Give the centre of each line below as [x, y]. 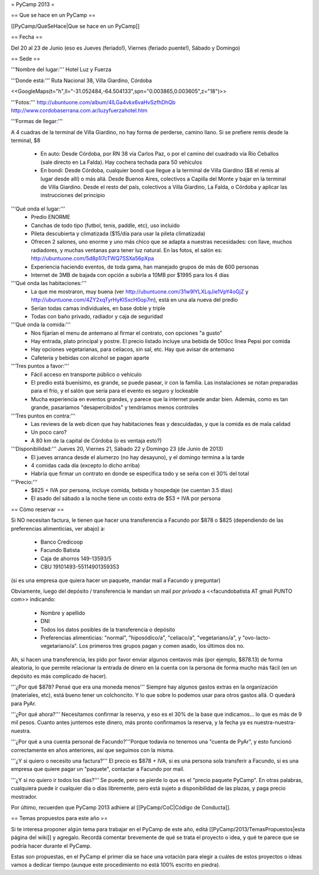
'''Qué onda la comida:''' [41, 325]
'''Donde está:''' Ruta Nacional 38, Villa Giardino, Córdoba [82, 80]
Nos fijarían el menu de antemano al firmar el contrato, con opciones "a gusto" [127, 333]
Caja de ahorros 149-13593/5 [76, 558]
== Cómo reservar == [38, 509]
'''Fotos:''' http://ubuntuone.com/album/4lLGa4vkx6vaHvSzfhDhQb [93, 102]
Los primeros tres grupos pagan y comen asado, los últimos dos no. [162, 646]
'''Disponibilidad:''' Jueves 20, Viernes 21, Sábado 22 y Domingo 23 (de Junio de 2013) [117, 449]
